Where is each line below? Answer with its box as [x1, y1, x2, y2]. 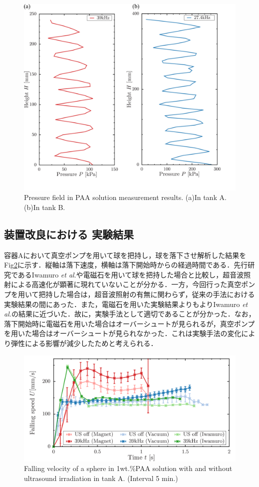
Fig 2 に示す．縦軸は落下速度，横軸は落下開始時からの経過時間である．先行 [4, 259, 248, 270]
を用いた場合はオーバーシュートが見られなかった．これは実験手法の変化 [4, 328, 242, 338]
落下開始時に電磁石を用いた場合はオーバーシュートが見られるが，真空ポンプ [4, 318, 255, 328]
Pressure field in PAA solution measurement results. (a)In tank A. [24, 192, 227, 202]
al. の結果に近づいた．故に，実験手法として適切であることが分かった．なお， [4, 308, 256, 319]
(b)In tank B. [24, 201, 65, 212]
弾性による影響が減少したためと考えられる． [10, 337, 158, 348]
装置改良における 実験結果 [4, 226, 134, 241]
